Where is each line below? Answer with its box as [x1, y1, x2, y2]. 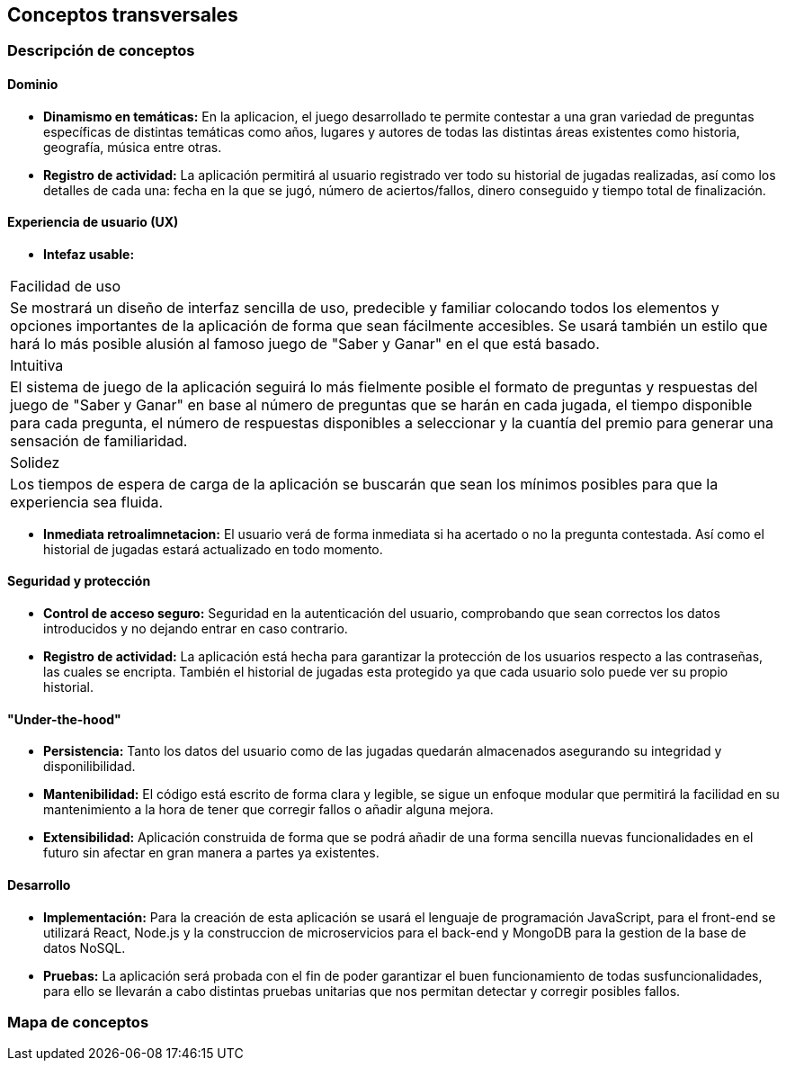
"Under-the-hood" [7, 711, 121, 727]
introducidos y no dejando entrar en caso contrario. [43, 621, 348, 637]
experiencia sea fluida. [10, 492, 164, 511]
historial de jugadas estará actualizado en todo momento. [43, 541, 383, 557]
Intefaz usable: [43, 246, 135, 262]
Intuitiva [10, 355, 64, 374]
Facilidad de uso [10, 276, 121, 295]
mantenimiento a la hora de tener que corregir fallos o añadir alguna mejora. [43, 802, 494, 818]
